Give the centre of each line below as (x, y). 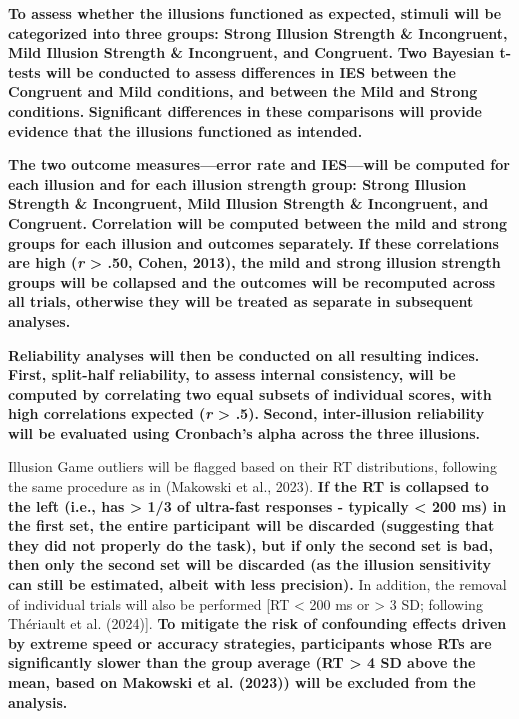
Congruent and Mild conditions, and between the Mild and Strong (243, 91)
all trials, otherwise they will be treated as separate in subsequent (241, 301)
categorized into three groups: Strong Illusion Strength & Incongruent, (258, 32)
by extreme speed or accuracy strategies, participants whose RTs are (250, 642)
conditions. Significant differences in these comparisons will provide (245, 110)
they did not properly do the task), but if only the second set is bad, (250, 544)
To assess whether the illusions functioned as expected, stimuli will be (255, 13)
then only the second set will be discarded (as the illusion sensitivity (250, 564)
